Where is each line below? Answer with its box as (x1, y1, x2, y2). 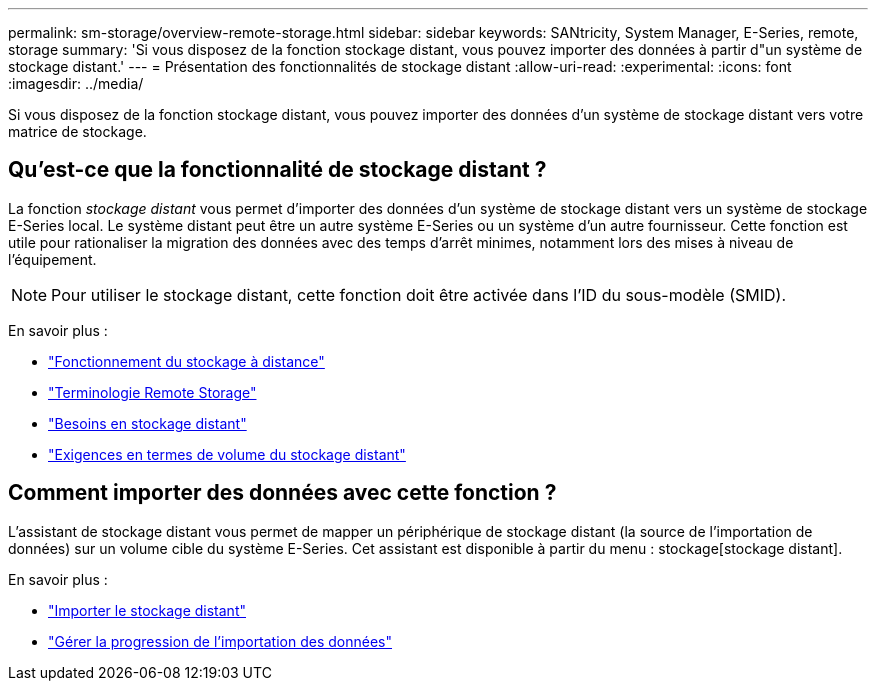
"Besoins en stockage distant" (48, 414, 247, 432)
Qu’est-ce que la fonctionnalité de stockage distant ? (8, 157, 547, 183)
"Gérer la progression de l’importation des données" (48, 632, 393, 650)
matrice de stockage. (8, 123, 147, 140)
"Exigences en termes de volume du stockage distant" (48, 445, 406, 463)
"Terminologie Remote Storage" (48, 383, 257, 401)
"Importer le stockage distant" (48, 601, 246, 619)
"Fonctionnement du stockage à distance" (48, 352, 325, 370)
